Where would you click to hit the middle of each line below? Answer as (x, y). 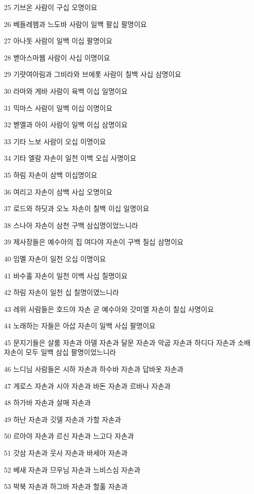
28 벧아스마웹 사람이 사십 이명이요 (57, 57)
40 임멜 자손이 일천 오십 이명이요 (55, 258)
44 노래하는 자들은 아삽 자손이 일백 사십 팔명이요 (80, 326)
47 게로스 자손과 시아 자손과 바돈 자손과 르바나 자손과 (87, 385)
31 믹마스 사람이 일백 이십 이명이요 (58, 108)
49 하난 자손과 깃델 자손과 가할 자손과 (63, 419)
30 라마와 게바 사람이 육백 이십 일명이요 (66, 91)
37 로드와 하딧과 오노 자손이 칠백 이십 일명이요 (77, 208)
